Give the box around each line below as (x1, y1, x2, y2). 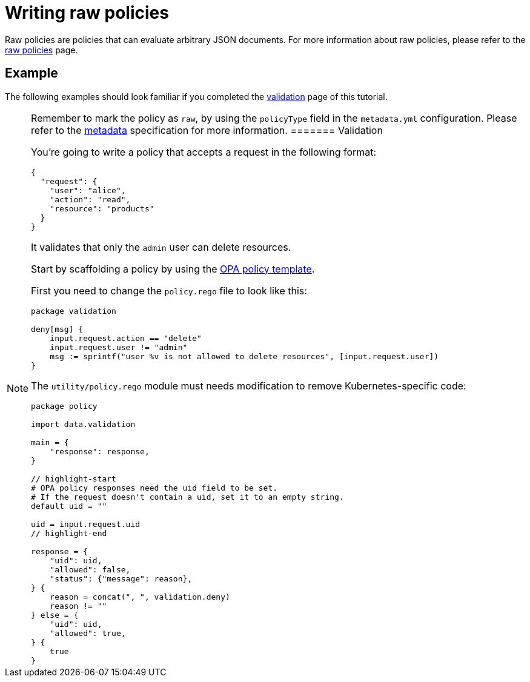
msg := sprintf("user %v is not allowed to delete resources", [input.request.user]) (50, 351, 439, 361)
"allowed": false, (50, 564, 131, 574)
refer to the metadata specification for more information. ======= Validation (31, 124, 383, 136)
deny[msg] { (31, 324, 84, 334)
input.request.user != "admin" (50, 342, 188, 352)
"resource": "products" (50, 204, 154, 213)
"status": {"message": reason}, (50, 574, 193, 583)
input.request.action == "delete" (50, 333, 202, 343)
